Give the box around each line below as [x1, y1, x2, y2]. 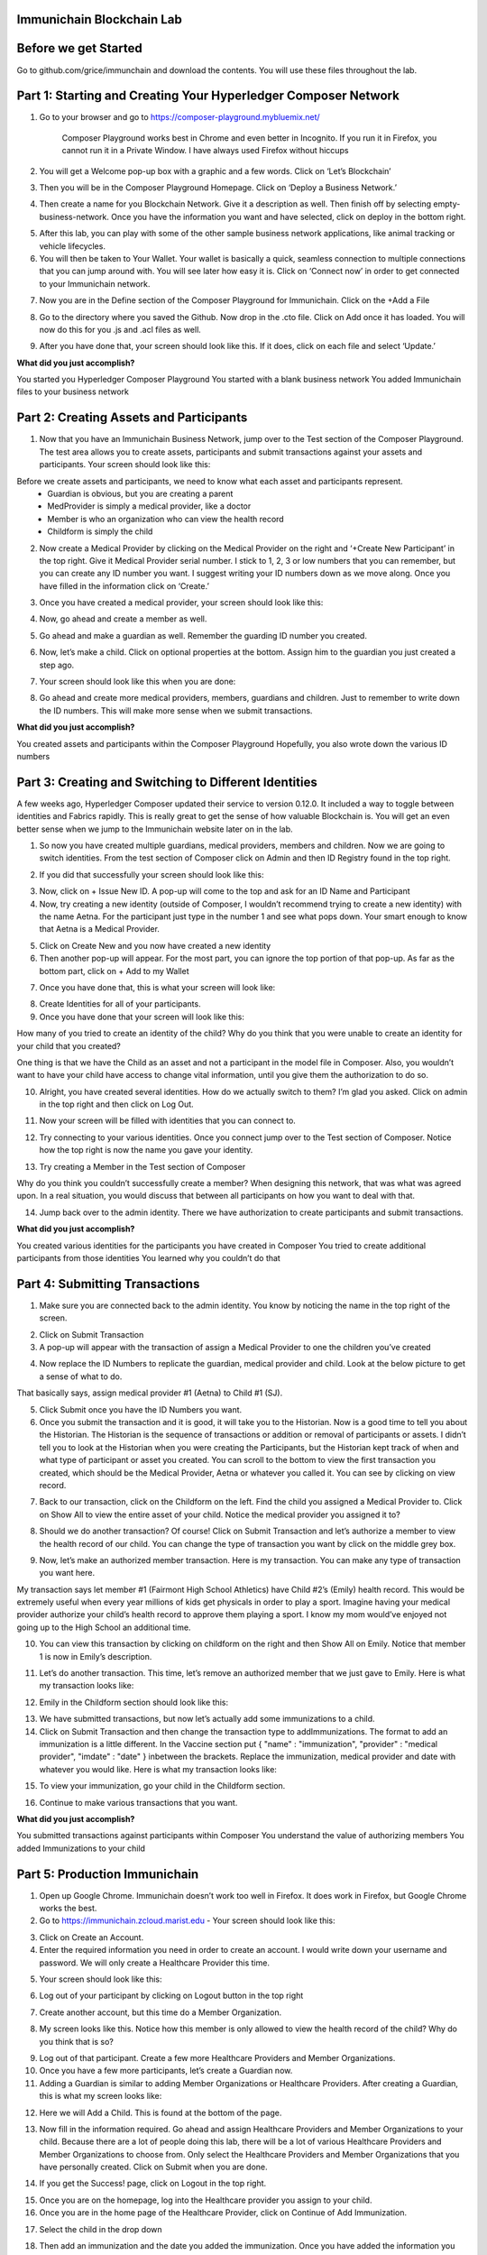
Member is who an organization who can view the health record [47, 513, 284, 524]
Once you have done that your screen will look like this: [39, 1011, 245, 1022]
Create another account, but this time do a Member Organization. [39, 2007, 282, 2018]
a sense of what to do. [39, 1371, 123, 1382]
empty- [433, 198, 461, 209]
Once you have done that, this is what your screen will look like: [39, 981, 276, 992]
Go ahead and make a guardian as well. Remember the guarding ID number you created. [39, 630, 367, 640]
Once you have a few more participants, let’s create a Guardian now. [39, 2066, 293, 2076]
